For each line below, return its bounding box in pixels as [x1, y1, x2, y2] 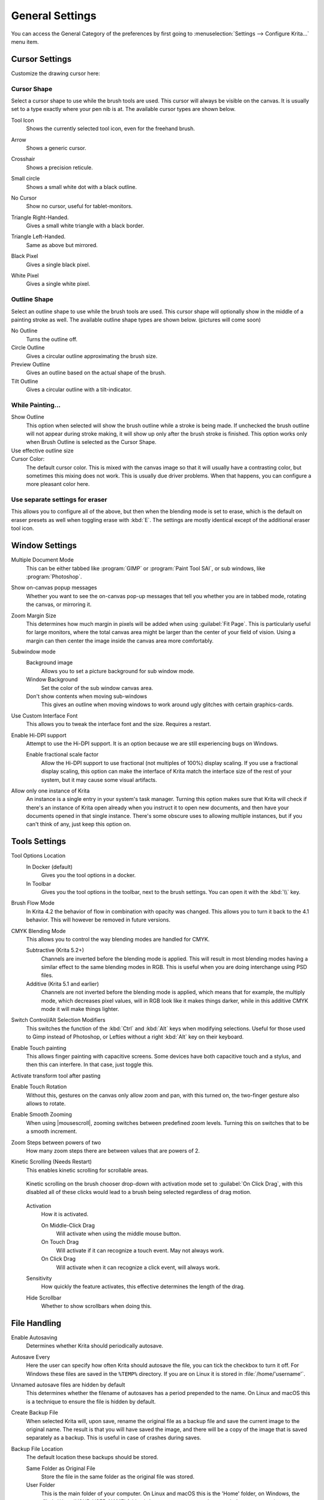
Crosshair [11, 155, 35, 163]
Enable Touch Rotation [11, 1083, 67, 1090]
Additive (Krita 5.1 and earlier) [26, 980, 99, 987]
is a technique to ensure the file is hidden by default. [26, 1398, 156, 1405]
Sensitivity [26, 1274, 52, 1282]
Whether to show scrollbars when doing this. [41, 1303, 152, 1310]
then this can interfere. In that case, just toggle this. [26, 1061, 154, 1068]
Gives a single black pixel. [26, 261, 91, 268]
